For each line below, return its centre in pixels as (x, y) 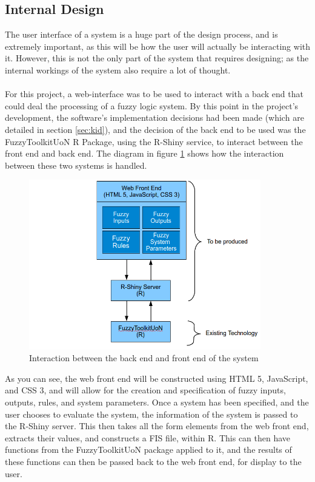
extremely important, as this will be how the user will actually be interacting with (157, 46)
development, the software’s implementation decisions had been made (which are (154, 117)
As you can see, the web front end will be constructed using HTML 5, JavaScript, (157, 378)
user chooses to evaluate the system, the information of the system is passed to (151, 414)
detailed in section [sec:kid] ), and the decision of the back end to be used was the (155, 129)
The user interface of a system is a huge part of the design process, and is (141, 34)
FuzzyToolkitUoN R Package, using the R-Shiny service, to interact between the (154, 141)
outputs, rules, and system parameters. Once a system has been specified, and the (157, 402)
